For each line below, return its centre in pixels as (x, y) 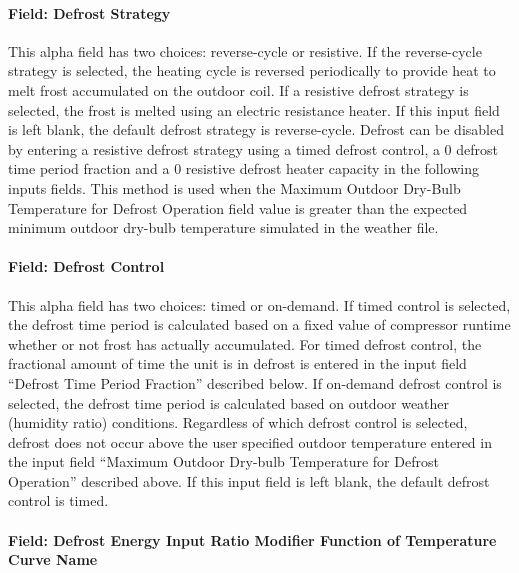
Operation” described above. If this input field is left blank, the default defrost (249, 480)
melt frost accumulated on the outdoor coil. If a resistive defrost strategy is (238, 89)
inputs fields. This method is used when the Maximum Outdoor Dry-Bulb (234, 187)
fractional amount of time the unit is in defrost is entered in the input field (237, 363)
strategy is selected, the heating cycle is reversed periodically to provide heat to (252, 70)
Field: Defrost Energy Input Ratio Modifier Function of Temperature (252, 539)
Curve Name (53, 559)
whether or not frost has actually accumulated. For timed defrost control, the (245, 343)
